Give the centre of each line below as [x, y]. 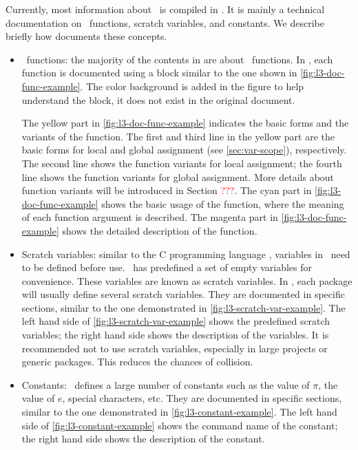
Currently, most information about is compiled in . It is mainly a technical [165, 9]
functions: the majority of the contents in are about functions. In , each [180, 59]
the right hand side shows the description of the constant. [143, 439]
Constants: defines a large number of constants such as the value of [166, 384]
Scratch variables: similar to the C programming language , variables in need [186, 254]
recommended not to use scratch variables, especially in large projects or [175, 348]
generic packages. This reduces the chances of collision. [137, 362]
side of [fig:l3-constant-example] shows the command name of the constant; [180, 425]
